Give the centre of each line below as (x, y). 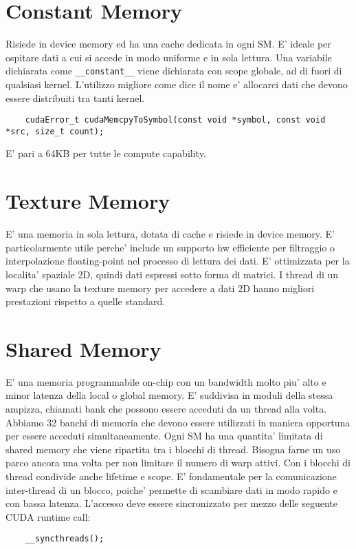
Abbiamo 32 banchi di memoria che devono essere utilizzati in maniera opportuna (178, 422)
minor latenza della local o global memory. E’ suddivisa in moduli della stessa (169, 395)
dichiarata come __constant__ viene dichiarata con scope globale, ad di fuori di (174, 71)
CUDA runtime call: (48, 516)
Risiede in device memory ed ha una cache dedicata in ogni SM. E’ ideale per (168, 44)
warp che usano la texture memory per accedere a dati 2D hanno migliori (160, 288)
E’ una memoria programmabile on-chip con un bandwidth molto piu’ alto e (166, 381)
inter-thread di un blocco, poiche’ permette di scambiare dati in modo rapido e (171, 489)
